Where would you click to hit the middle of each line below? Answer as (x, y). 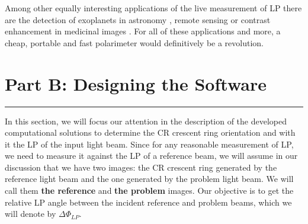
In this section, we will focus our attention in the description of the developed (146, 121)
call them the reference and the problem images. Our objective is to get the (149, 191)
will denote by (31, 214)
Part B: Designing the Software (136, 83)
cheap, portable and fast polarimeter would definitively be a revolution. (134, 42)
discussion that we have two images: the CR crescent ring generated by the (141, 167)
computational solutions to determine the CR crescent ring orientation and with (150, 132)
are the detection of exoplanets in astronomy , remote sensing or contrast (138, 19)
